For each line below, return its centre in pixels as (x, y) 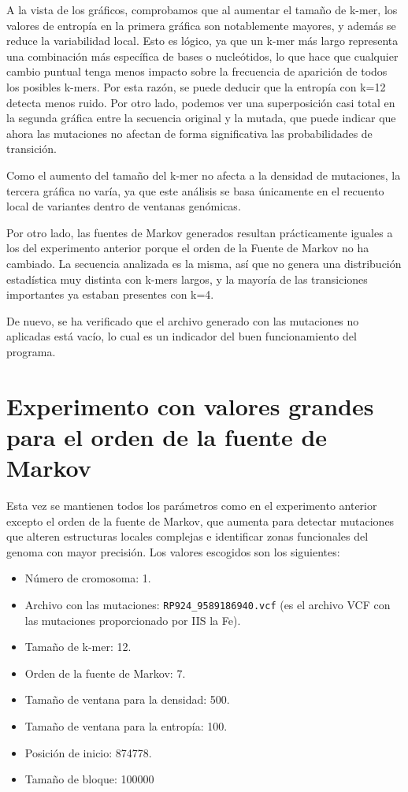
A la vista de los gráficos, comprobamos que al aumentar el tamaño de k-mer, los (202, 9)
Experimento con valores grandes (190, 405)
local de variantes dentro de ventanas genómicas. (124, 206)
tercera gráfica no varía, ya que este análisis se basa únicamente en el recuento (195, 190)
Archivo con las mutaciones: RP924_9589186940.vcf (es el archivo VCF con (208, 604)
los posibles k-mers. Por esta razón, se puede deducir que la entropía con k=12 (196, 86)
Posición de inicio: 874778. (88, 752)
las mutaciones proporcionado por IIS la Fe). (133, 620)
